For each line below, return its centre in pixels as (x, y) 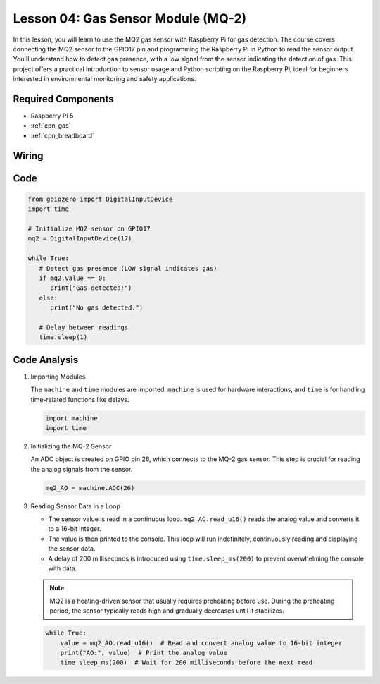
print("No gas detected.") (97, 308)
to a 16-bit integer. (75, 529)
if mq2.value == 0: (72, 278)
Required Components (63, 99)
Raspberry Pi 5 (52, 116)
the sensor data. (72, 549)
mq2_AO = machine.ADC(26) (90, 488)
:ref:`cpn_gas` (51, 126)
